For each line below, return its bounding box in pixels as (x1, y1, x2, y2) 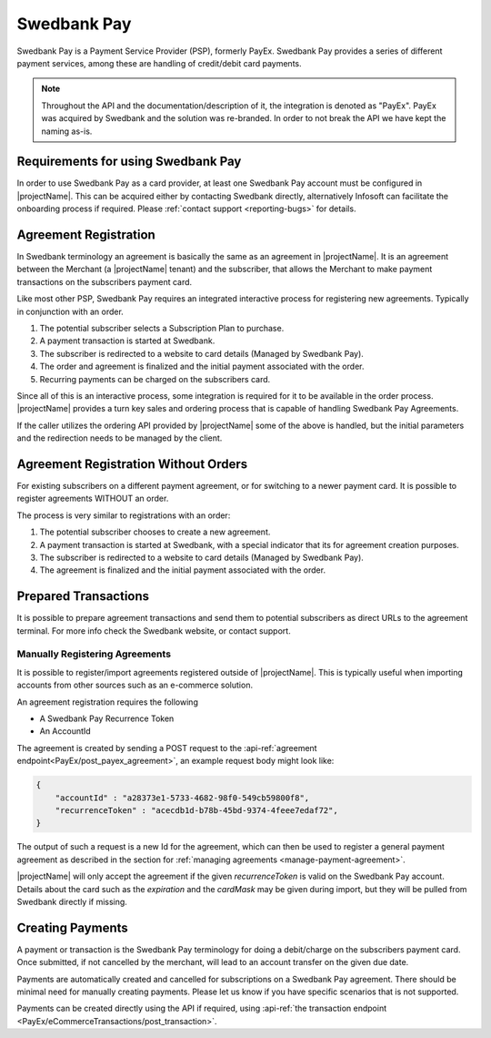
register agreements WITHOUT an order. (16, 493, 169, 504)
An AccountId (39, 726, 91, 737)
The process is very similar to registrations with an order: (16, 510, 231, 521)
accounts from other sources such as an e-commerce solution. (16, 679, 254, 691)
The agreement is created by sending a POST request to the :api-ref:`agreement (16, 742, 317, 753)
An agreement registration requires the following (16, 697, 199, 707)
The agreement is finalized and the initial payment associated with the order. (39, 565, 326, 575)
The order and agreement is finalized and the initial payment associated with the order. (39, 361, 365, 372)
